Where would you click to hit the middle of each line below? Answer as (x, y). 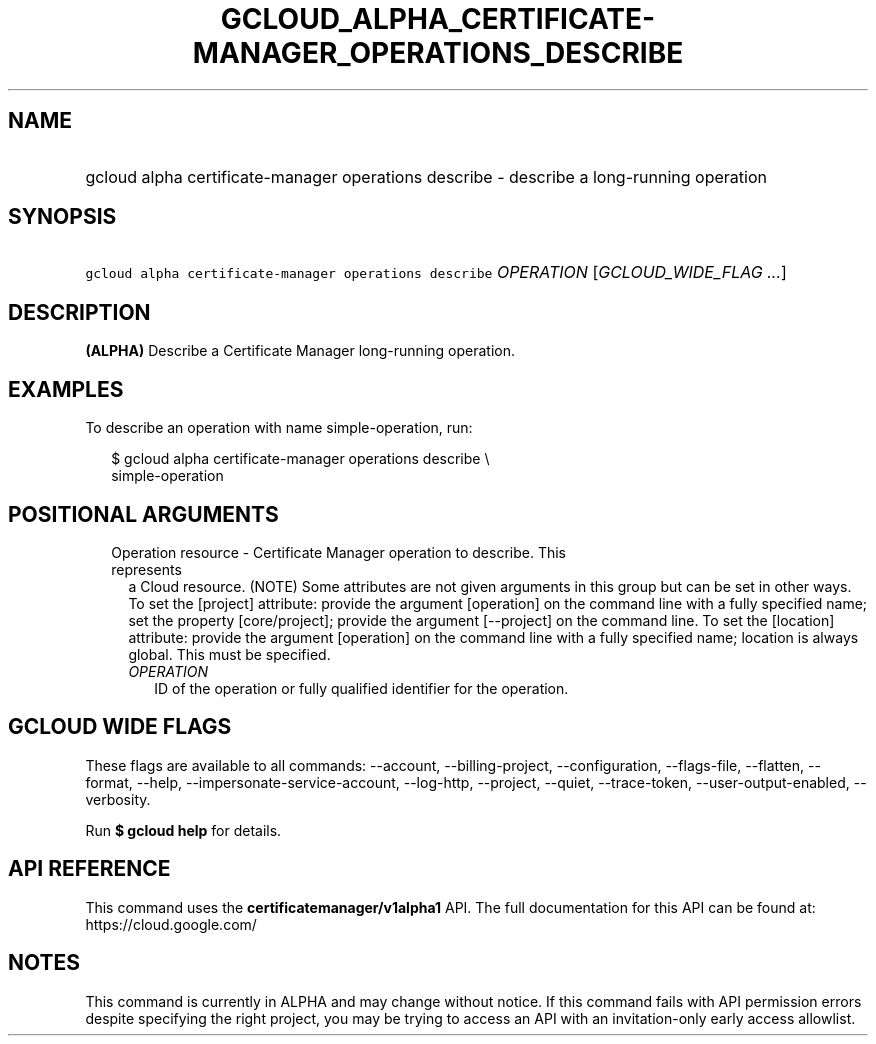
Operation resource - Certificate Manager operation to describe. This (338, 552)
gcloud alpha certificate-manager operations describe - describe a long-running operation (426, 176)
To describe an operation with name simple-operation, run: (279, 428)
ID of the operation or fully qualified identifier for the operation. (361, 688)
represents (146, 569)
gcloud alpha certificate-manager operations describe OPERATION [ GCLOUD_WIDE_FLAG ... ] (436, 272)
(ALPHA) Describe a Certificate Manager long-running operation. (300, 351)
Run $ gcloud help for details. (183, 830)
